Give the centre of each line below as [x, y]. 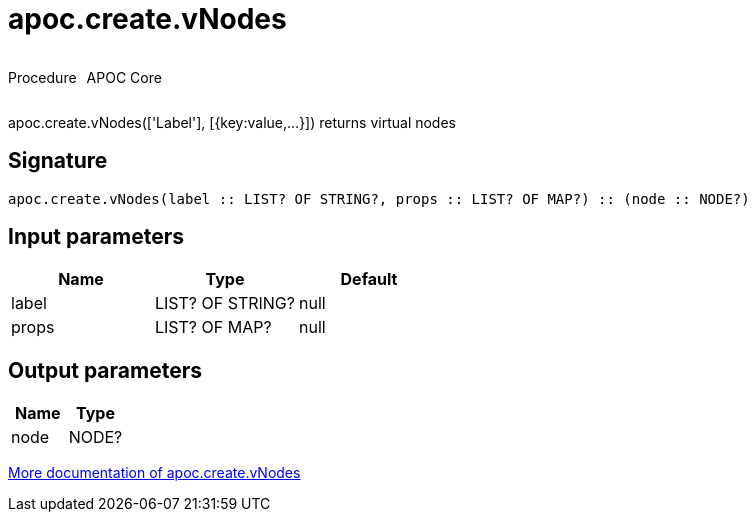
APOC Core [124, 77]
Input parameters [96, 237]
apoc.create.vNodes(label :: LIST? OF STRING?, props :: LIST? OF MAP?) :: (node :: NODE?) [379, 198]
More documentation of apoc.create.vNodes [154, 473]
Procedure [42, 77]
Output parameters [105, 370]
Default [369, 279]
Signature [58, 161]
